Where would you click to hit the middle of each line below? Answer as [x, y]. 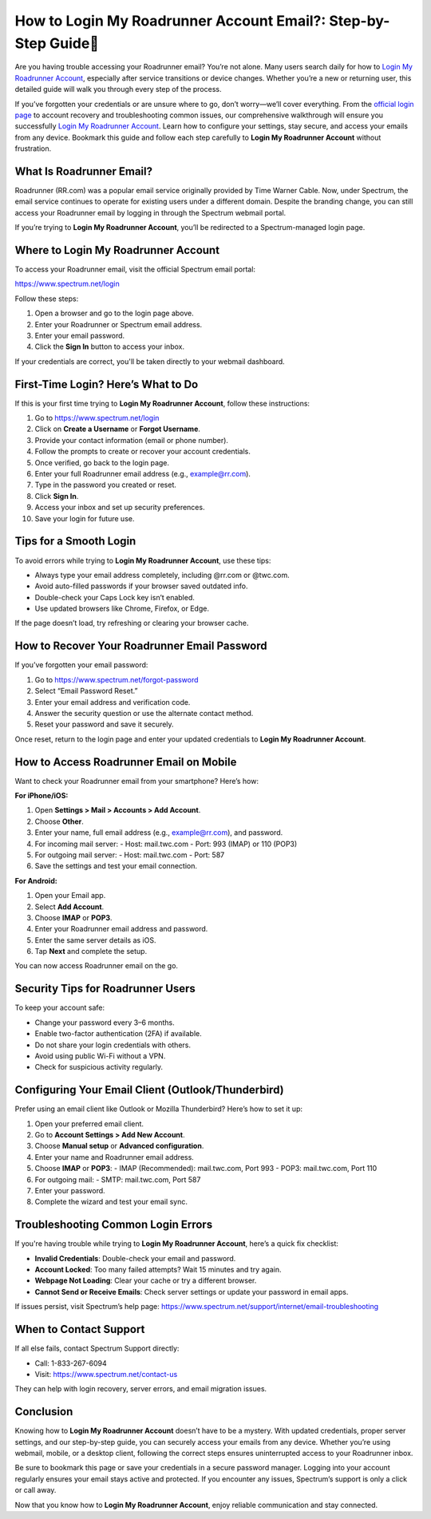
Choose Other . [59, 821]
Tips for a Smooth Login [75, 542]
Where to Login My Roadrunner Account [117, 250]
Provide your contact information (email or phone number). [132, 440]
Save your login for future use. [85, 518]
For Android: [36, 880]
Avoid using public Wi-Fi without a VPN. [100, 1056]
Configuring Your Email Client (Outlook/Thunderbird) [149, 1090]
